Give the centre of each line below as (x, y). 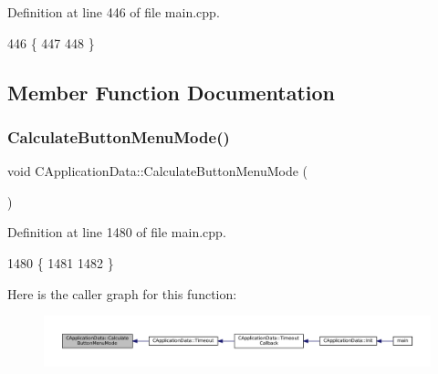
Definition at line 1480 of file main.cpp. (117, 232)
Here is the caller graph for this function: (122, 293)
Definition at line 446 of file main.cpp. (114, 12)
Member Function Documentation (172, 92)
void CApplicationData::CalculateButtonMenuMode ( (158, 171)
